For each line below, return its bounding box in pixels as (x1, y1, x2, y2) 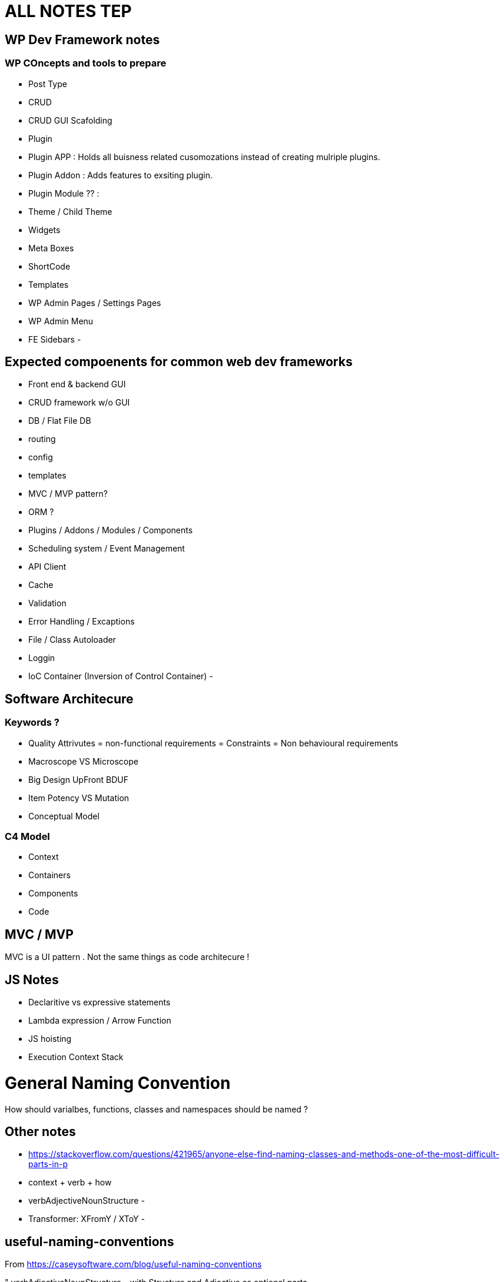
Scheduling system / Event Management (28, 543, 185, 554)
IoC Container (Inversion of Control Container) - (28, 671, 213, 682)
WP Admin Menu (28, 315, 94, 326)
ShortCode (28, 261, 71, 271)
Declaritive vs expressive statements (28, 997, 171, 1008)
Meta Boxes (28, 243, 74, 253)
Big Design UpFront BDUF (28, 774, 128, 785)
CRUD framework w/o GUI (28, 397, 130, 408)
